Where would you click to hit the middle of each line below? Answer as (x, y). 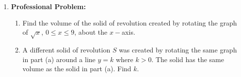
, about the (91, 32)
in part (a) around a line (59, 59)
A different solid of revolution (66, 49)
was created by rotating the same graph (178, 49)
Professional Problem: (48, 6)
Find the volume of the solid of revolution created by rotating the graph (130, 22)
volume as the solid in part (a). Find (77, 69)
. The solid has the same (188, 59)
